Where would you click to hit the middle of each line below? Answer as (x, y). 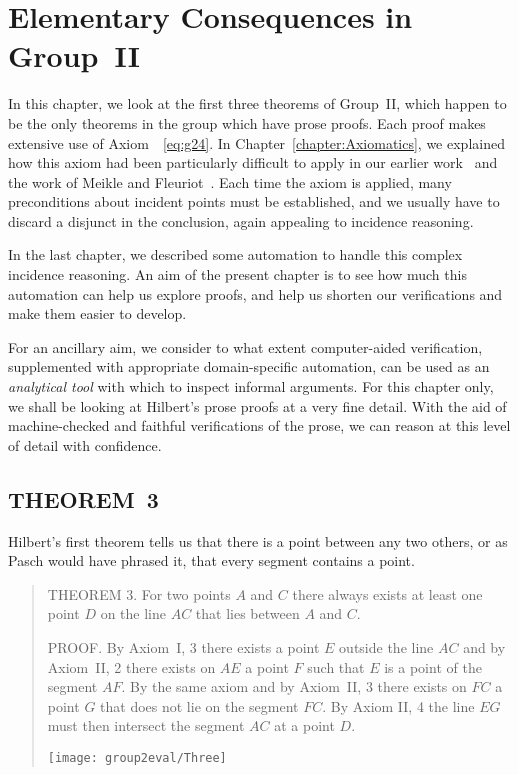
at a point (304, 725)
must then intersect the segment (146, 725)
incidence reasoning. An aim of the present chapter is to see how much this (237, 274)
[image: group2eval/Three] (137, 757)
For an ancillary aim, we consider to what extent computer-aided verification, (245, 346)
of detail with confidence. (85, 444)
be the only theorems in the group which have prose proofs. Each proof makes (247, 122)
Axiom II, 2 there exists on (131, 666)
